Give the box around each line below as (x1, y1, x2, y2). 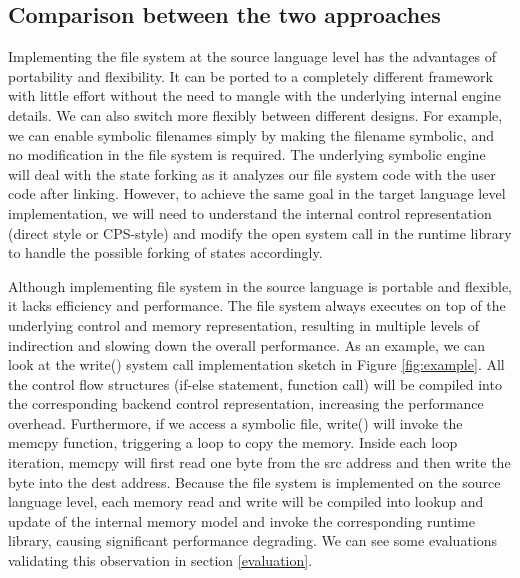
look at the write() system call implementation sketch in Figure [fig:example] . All (8, 354, 505, 375)
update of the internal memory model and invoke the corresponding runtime (8, 510, 475, 531)
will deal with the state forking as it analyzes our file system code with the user (8, 163, 496, 184)
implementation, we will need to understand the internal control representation (8, 202, 492, 223)
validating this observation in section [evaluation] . (8, 550, 313, 571)
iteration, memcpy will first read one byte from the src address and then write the (8, 452, 511, 473)
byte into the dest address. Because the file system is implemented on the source (8, 471, 501, 492)
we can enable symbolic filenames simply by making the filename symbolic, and (8, 124, 494, 145)
